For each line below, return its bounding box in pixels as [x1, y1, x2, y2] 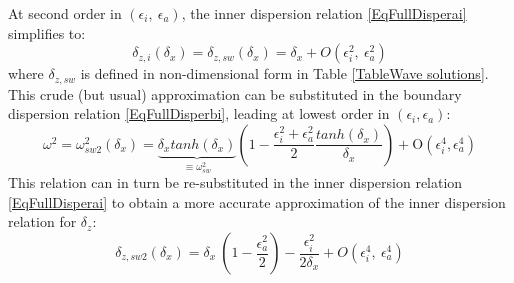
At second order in [8, 3, 122, 23]
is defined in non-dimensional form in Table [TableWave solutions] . [80, 63, 489, 84]
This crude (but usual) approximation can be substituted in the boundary [8, 83, 462, 104]
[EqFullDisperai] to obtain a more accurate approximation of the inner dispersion [8, 191, 506, 212]
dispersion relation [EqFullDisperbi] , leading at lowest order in [8, 103, 390, 124]
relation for [8, 211, 77, 232]
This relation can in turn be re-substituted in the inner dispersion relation [8, 172, 463, 193]
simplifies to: [8, 22, 86, 43]
